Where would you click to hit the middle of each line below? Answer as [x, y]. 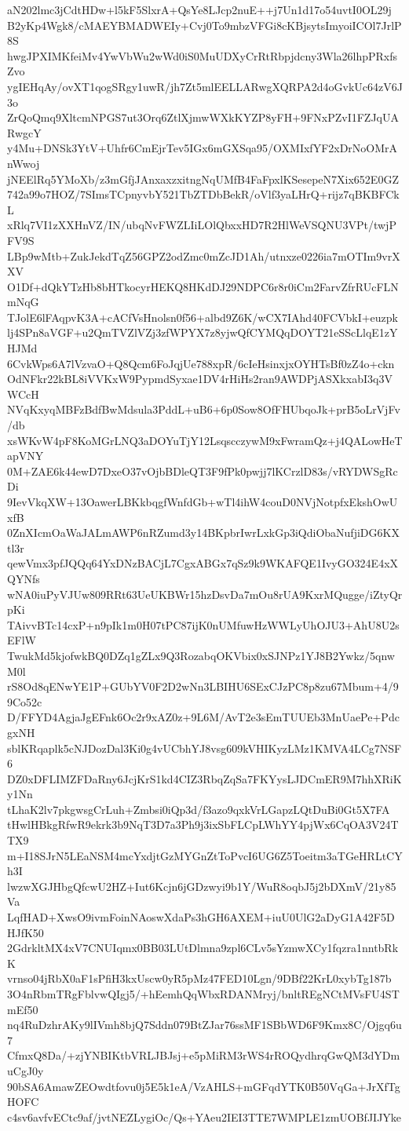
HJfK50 [26, 932]
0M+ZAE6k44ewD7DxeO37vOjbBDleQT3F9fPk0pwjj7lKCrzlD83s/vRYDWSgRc [203, 471]
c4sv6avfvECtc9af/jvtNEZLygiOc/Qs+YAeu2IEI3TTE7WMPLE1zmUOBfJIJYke [204, 1116]
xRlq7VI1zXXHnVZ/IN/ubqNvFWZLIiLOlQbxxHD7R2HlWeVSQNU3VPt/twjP [202, 225]
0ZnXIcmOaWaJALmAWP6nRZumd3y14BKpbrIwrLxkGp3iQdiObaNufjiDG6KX [203, 533]
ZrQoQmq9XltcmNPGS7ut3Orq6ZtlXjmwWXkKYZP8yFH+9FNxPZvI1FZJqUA [203, 117]
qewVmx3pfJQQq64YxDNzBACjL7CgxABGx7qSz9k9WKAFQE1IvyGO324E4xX [203, 563]
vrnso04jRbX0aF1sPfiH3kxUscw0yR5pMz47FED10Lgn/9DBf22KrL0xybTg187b [199, 978]
